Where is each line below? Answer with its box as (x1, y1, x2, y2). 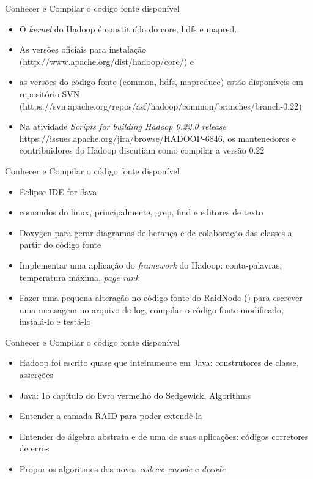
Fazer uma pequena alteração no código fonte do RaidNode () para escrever (19, 291, 303, 304)
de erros (19, 442, 50, 455)
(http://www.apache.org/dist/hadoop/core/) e (19, 54, 194, 67)
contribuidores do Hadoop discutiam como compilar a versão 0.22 (19, 144, 265, 157)
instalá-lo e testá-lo (19, 315, 91, 328)
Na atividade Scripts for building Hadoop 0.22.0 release (19, 120, 227, 133)
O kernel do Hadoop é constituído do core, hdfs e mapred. (19, 22, 237, 35)
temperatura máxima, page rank (19, 270, 139, 283)
